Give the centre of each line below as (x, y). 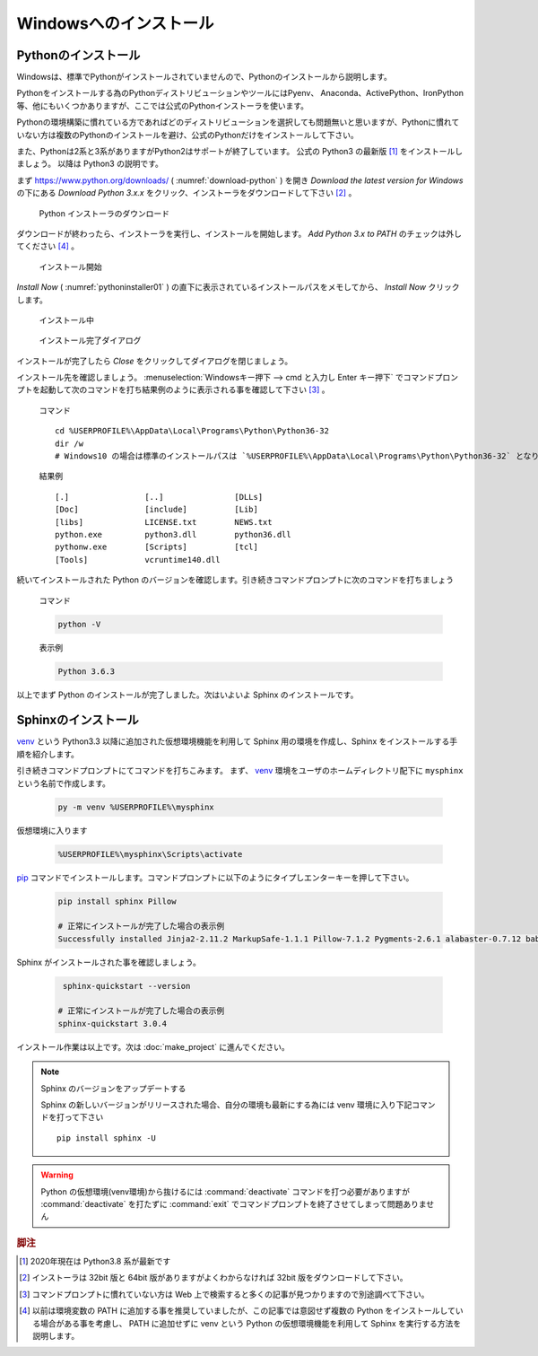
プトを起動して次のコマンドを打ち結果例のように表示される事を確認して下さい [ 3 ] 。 (173, 389)
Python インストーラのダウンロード (104, 213)
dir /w (69, 443)
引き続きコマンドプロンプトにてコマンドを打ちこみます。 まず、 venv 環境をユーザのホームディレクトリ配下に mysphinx (240, 771)
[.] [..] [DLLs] (159, 497)
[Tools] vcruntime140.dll (138, 560)
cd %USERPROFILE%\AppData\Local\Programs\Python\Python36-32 (192, 431)
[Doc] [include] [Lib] (157, 510)
